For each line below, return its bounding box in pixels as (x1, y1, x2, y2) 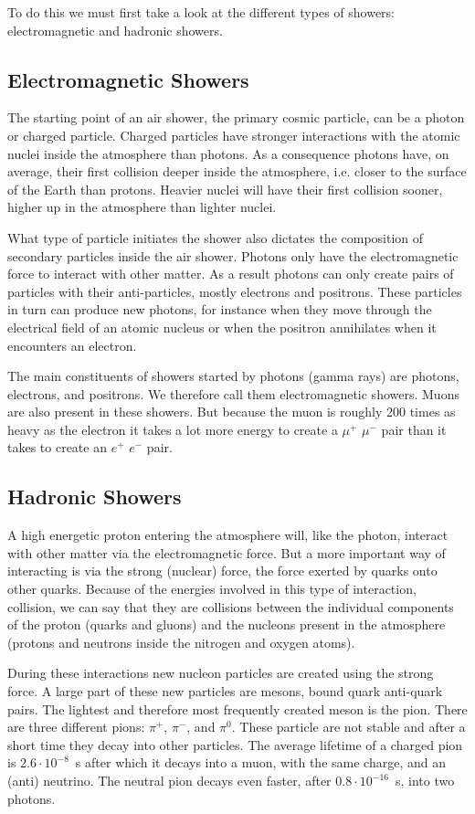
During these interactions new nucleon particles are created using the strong (7, 663, 434, 682)
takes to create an (7, 438, 107, 457)
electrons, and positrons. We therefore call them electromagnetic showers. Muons (7, 384, 459, 403)
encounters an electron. (7, 335, 137, 354)
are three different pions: (7, 717, 145, 736)
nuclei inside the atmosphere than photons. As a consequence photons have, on (7, 143, 449, 163)
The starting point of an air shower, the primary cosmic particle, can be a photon (7, 108, 465, 127)
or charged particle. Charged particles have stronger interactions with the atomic (7, 125, 460, 144)
